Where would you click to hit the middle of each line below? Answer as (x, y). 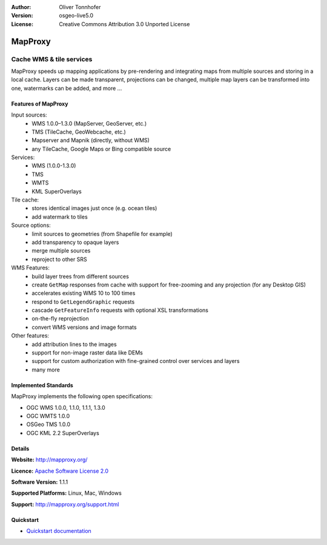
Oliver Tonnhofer (80, 7)
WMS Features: (30, 268)
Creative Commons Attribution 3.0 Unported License (124, 24)
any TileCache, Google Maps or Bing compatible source (101, 149)
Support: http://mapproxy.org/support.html (65, 504)
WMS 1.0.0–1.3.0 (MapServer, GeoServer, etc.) (89, 123)
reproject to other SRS (59, 259)
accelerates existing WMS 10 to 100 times (84, 293)
